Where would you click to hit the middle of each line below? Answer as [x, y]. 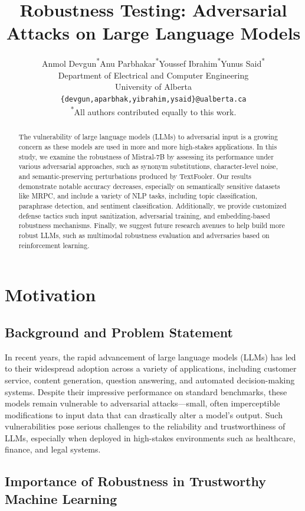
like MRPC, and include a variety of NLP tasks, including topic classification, [138, 196]
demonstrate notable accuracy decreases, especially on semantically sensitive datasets [149, 186]
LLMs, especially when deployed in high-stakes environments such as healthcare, [150, 437]
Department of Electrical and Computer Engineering [153, 75]
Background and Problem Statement [119, 332]
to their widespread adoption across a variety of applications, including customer [151, 368]
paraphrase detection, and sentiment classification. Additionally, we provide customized [152, 206]
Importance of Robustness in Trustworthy [136, 481]
